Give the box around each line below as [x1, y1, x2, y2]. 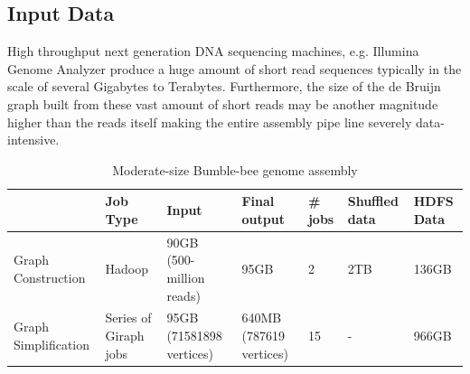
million [166, 267, 205, 286]
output [241, 209, 285, 228]
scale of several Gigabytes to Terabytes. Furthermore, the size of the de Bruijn [7, 77, 441, 96]
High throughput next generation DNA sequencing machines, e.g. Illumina [7, 42, 419, 61]
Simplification [14, 334, 90, 353]
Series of [105, 308, 152, 327]
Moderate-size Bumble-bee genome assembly [112, 160, 358, 179]
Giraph [105, 326, 145, 345]
